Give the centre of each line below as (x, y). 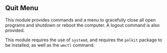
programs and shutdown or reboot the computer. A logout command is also (83, 25)
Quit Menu (22, 8)
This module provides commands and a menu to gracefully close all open (81, 20)
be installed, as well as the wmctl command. (50, 45)
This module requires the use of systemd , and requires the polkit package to (84, 40)
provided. (15, 30)
